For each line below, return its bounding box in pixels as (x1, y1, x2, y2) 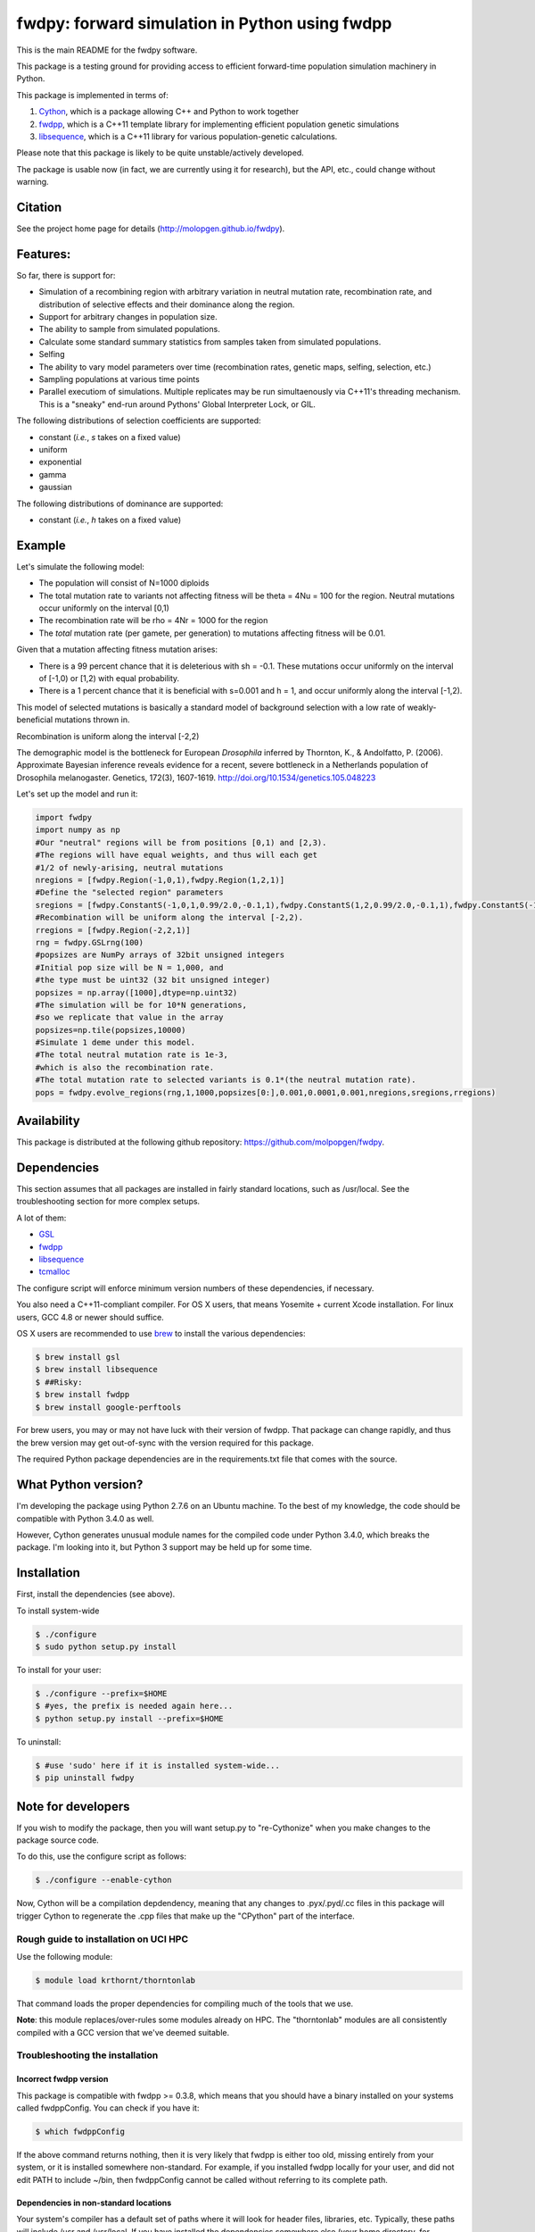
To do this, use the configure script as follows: (16, 1851, 187, 1861)
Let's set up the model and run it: (16, 788, 138, 799)
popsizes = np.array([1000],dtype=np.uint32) (35, 987, 238, 997)
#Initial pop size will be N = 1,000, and (35, 962, 224, 972)
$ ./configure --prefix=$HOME (35, 1688, 168, 1698)
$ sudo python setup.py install (35, 1642, 177, 1652)
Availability (16, 1113, 80, 1128)
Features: (16, 246, 71, 262)
